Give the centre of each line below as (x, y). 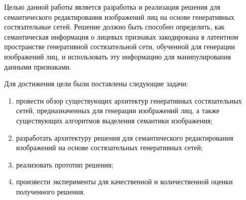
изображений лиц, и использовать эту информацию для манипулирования (118, 56)
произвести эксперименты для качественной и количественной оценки (124, 181)
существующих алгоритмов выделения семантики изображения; (114, 120)
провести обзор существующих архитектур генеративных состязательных (129, 100)
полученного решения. (50, 191)
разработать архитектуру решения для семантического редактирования (125, 137)
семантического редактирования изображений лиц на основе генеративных (119, 16)
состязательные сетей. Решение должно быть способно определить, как (114, 27)
